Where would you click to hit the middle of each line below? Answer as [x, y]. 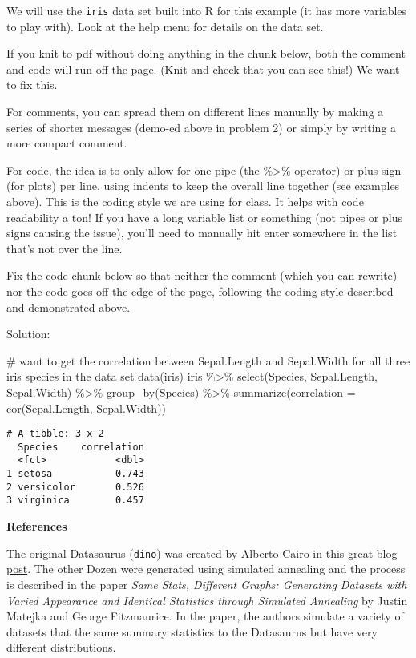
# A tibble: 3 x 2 [55, 434]
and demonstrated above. [69, 307]
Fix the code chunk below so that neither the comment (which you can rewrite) [202, 275]
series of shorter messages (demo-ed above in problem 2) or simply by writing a [202, 127]
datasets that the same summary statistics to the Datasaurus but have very [192, 631]
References [37, 526]
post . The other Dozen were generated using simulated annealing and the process [206, 569]
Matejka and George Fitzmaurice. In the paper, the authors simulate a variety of [205, 616]
